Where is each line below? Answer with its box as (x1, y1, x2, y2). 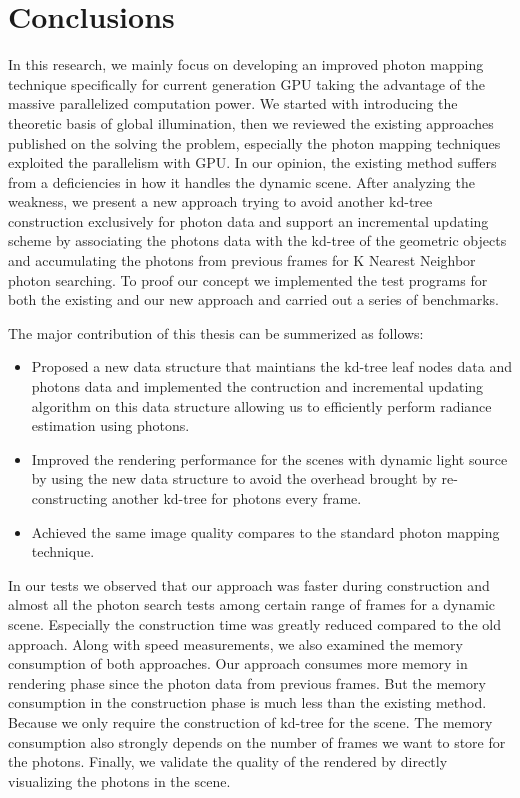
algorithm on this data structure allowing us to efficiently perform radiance (31, 395, 492, 416)
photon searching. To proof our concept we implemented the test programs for (8, 269, 488, 290)
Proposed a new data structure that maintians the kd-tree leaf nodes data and (31, 356, 512, 377)
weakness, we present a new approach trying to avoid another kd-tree (8, 191, 433, 212)
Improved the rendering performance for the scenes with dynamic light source (31, 448, 508, 469)
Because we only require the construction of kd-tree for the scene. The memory (8, 711, 493, 732)
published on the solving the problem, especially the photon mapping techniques (8, 132, 501, 153)
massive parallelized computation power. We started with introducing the (8, 93, 458, 114)
